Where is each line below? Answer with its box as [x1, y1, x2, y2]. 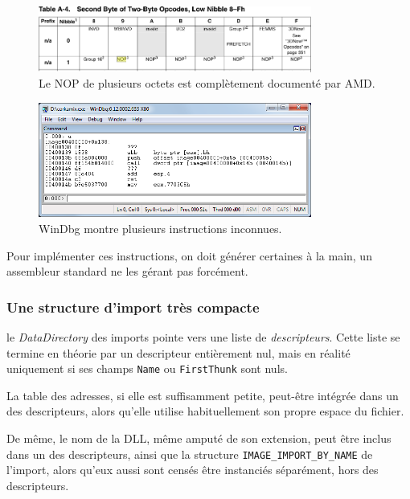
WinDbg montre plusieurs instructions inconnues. [39, 219, 282, 236]
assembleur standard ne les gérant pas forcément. [6, 263, 248, 280]
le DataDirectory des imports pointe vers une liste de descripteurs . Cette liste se [6, 328, 400, 345]
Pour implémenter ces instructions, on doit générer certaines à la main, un [6, 247, 372, 264]
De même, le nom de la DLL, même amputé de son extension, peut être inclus [6, 429, 392, 446]
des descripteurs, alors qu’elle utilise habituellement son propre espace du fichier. [6, 403, 404, 419]
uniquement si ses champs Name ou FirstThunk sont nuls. [6, 360, 288, 377]
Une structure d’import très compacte [6, 297, 260, 317]
